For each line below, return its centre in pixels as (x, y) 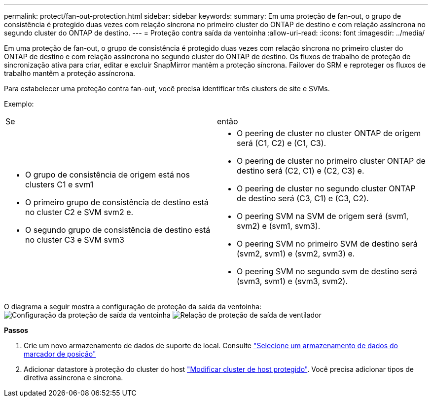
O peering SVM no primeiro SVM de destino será (327, 244)
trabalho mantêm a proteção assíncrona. (70, 73)
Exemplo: (19, 104)
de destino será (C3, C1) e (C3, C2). (303, 198)
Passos (16, 330)
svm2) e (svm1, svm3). (279, 226)
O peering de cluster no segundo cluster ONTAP (326, 188)
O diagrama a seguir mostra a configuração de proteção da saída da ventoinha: (133, 307)
